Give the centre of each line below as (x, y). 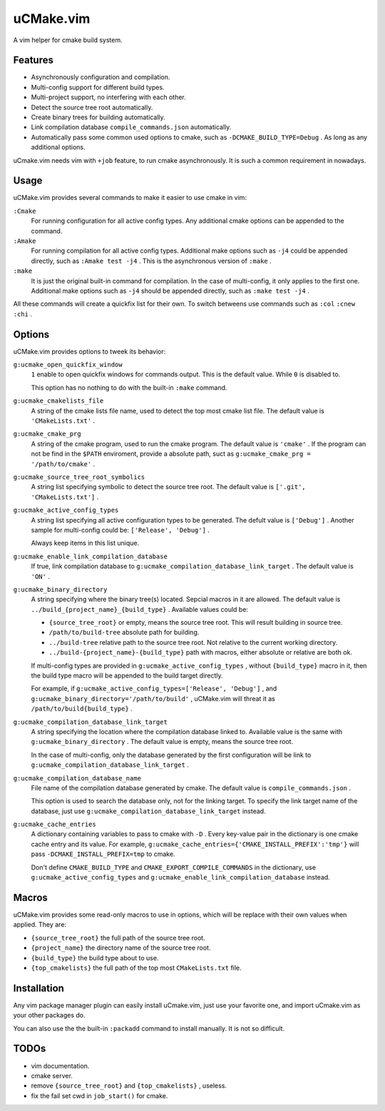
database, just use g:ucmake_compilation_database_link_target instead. (149, 811)
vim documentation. (60, 1066)
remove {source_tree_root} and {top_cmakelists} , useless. (129, 1086)
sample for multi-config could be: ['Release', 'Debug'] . (120, 530)
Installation (38, 988)
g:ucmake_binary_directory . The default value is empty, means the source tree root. (162, 742)
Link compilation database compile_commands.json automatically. (131, 127)
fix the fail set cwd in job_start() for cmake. (99, 1095)
